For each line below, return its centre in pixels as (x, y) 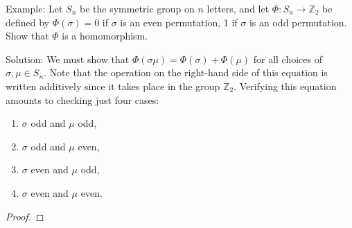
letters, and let (238, 8)
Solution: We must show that (68, 59)
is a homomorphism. (105, 36)
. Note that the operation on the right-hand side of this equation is (186, 72)
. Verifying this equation (285, 86)
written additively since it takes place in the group (113, 86)
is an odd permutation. (298, 22)
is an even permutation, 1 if (179, 22)
